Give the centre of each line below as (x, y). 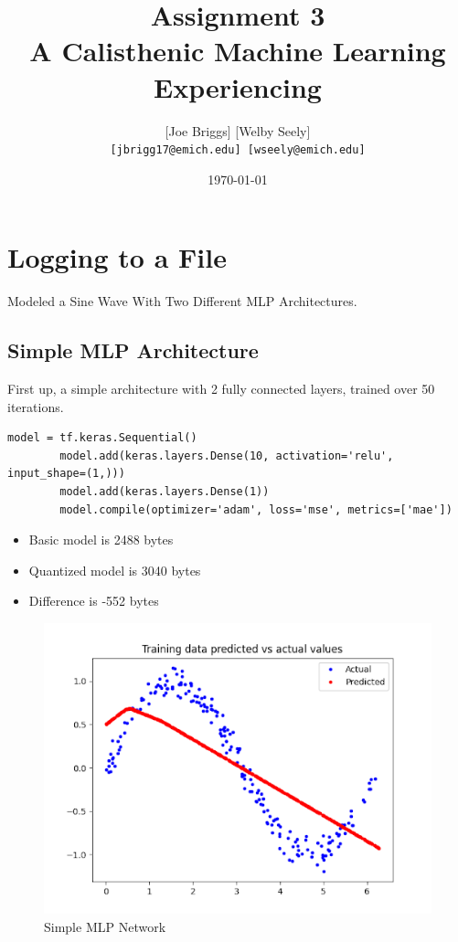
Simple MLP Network (105, 926)
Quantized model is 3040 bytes (115, 570)
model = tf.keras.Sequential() (102, 438)
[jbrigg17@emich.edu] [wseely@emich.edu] (238, 150)
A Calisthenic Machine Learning (238, 51)
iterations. (36, 406)
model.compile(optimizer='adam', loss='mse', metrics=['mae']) (256, 509)
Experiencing (238, 86)
